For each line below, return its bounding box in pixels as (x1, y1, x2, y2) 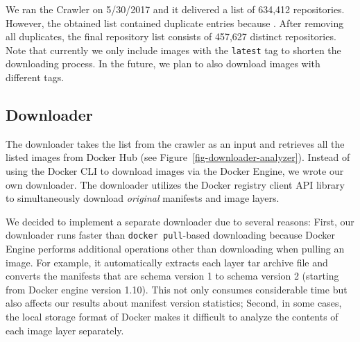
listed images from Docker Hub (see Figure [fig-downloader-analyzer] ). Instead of (6, 150, 350, 164)
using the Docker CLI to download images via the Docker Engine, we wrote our (6, 164, 344, 178)
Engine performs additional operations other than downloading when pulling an (6, 241, 345, 256)
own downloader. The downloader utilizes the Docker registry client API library (6, 177, 345, 191)
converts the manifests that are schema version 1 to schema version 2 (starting (6, 268, 339, 283)
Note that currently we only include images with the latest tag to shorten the (6, 42, 341, 57)
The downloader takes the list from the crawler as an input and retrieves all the (6, 136, 345, 151)
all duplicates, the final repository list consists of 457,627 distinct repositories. (6, 29, 336, 44)
